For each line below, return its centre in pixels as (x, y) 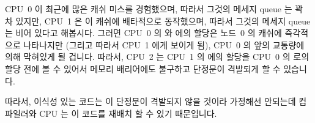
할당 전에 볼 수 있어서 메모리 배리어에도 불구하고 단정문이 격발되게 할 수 (143, 68)
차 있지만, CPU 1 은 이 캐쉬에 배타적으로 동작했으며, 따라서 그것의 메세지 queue (158, 20)
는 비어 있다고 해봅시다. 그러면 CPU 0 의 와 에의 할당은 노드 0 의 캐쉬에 (143, 33)
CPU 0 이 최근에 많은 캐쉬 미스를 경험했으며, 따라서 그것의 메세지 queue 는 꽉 (154, 9)
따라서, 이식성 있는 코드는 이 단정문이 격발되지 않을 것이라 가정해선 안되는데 (150, 101)
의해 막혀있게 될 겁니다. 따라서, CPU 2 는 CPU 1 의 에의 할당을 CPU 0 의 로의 (157, 57)
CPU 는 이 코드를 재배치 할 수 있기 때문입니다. (128, 113)
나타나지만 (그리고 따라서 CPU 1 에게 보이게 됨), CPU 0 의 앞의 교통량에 (164, 44)
